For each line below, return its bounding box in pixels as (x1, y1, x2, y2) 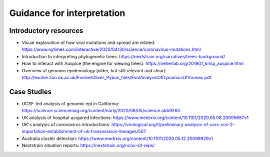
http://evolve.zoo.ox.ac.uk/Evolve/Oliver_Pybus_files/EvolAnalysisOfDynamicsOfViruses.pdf (21, 75, 212, 81)
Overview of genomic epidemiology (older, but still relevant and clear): (21, 67, 167, 73)
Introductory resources (9, 26, 83, 35)
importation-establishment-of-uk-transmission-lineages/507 (21, 129, 146, 135)
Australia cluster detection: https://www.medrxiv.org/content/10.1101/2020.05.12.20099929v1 (21, 135, 213, 142)
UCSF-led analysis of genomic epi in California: (21, 100, 119, 107)
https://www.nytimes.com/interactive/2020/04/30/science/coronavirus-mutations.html (21, 46, 201, 52)
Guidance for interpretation (9, 7, 125, 18)
